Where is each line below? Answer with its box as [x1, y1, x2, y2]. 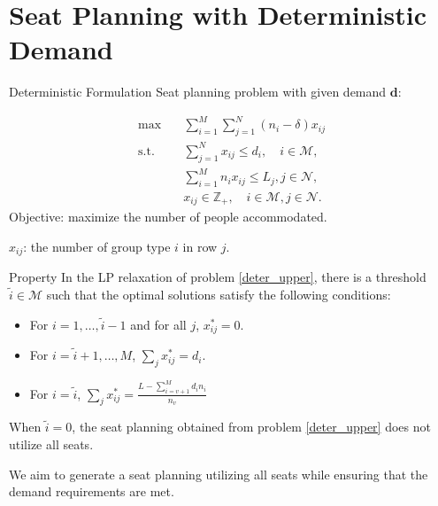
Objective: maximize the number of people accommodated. [9, 207, 327, 226]
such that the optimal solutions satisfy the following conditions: [46, 285, 391, 304]
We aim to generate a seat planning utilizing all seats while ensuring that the [9, 464, 428, 483]
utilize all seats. [9, 435, 94, 454]
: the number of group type [23, 237, 171, 255]
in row [182, 237, 218, 255]
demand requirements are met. [9, 482, 174, 501]
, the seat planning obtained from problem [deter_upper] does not [72, 417, 431, 436]
